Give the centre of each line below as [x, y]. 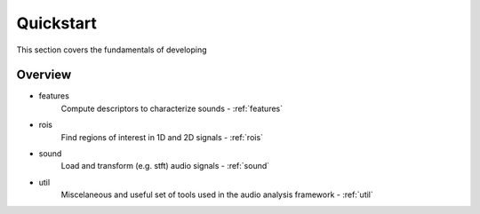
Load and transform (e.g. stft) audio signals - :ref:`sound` [165, 166]
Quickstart [57, 23]
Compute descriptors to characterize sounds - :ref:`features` [172, 108]
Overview [44, 75]
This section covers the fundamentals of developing [112, 50]
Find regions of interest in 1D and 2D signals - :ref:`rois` [162, 137]
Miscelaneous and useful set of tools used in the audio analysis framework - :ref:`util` [217, 194]
